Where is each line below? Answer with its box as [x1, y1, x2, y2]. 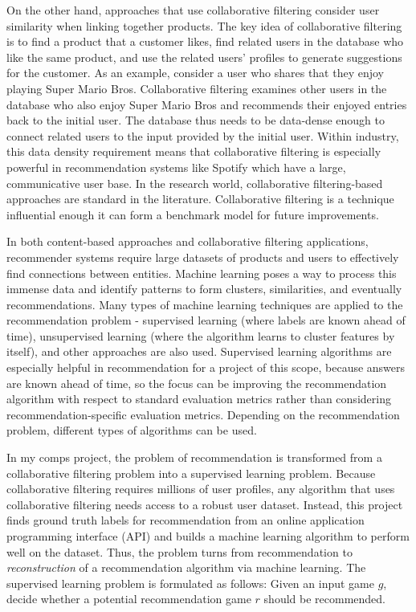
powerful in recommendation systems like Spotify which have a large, [6, 158, 346, 175]
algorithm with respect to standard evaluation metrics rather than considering [6, 390, 391, 407]
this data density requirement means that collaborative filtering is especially [6, 143, 381, 160]
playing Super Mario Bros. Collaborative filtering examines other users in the [6, 80, 387, 96]
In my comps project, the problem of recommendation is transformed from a [6, 449, 382, 466]
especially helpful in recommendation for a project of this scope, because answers [6, 359, 406, 376]
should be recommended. [263, 590, 385, 607]
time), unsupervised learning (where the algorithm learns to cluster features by [6, 327, 395, 344]
